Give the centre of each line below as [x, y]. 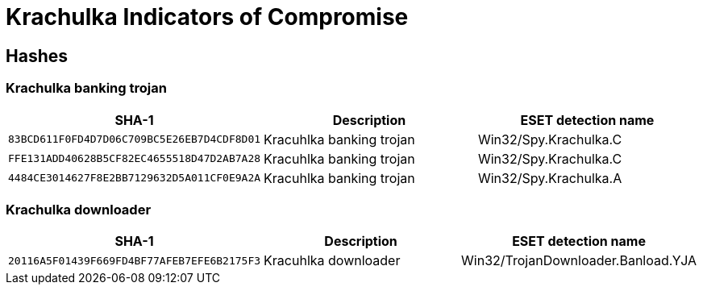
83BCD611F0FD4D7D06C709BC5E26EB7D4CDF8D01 [135, 139]
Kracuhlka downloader [332, 261]
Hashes [37, 56]
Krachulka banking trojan [86, 88]
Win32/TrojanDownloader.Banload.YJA [579, 261]
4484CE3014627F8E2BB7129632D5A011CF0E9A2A [135, 178]
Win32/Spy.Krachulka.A [550, 178]
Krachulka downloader [79, 209]
